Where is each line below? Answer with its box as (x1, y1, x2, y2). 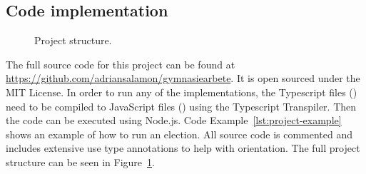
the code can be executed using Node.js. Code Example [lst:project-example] (6, 113, 342, 128)
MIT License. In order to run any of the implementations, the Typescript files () (6, 84, 357, 99)
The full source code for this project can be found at (6, 56, 235, 71)
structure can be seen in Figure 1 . (6, 154, 155, 169)
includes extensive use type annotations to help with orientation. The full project (6, 140, 360, 155)
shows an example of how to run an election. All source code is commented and (6, 126, 353, 141)
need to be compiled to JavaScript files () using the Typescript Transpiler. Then (6, 98, 357, 113)
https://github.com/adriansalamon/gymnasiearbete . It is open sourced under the (6, 71, 360, 86)
